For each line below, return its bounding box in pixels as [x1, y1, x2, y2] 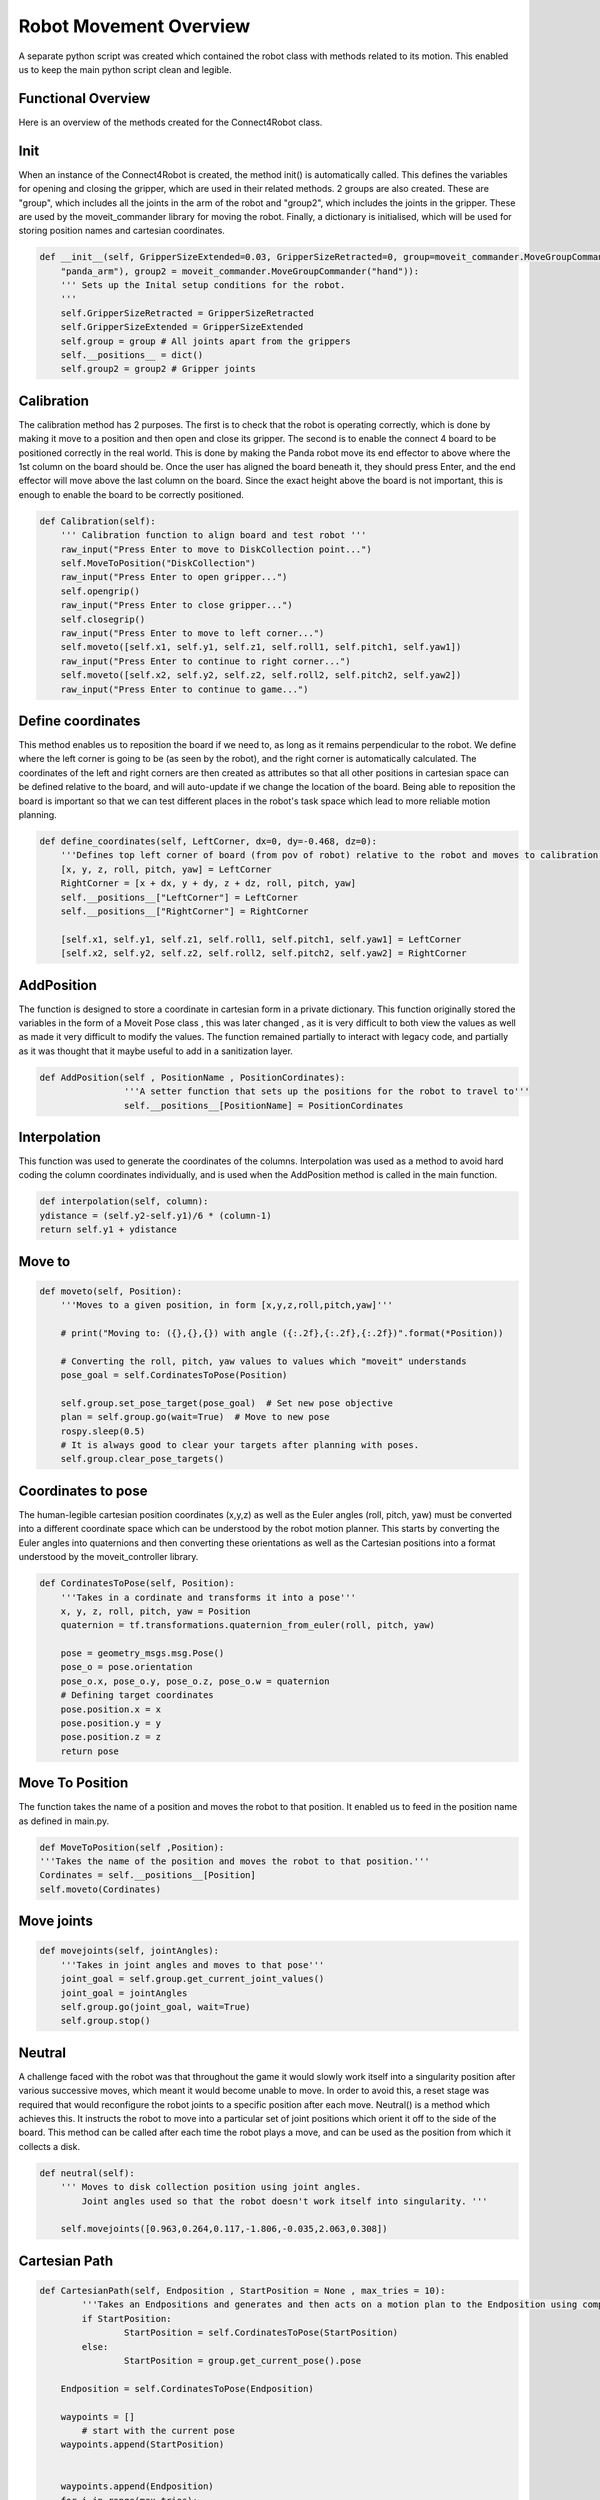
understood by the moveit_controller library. [18, 1551, 199, 1563]
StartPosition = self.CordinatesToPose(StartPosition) [123, 2327, 399, 2339]
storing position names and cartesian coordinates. [18, 225, 225, 237]
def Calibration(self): [39, 515, 157, 527]
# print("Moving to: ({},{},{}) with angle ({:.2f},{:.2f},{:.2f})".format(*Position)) [60, 1327, 504, 1339]
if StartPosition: [81, 2313, 172, 2324]
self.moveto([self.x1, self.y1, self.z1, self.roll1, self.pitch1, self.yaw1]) [60, 641, 462, 653]
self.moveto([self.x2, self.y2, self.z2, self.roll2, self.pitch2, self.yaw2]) [60, 670, 462, 681]
